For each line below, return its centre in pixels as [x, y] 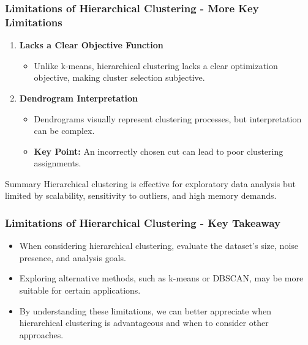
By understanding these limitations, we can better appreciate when [145, 310]
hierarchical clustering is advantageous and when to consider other [144, 323]
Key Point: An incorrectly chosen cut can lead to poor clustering [159, 151]
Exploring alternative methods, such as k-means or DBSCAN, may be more [161, 278]
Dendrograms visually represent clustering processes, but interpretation [168, 118]
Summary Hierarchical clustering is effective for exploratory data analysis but [151, 183]
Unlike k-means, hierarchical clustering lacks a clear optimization [156, 65]
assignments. [58, 163]
